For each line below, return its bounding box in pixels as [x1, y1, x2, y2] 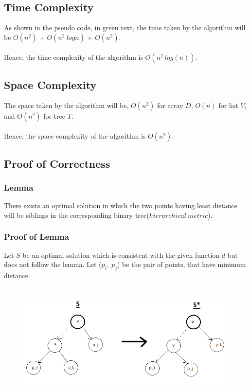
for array [157, 100, 183, 110]
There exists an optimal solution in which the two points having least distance [4, 200, 237, 211]
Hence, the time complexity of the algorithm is [4, 52, 143, 62]
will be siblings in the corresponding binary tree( [4, 210, 149, 220]
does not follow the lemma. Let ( [4, 259, 102, 269]
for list [218, 100, 238, 110]
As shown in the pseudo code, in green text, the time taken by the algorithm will [4, 22, 246, 33]
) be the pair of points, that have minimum [117, 259, 246, 269]
